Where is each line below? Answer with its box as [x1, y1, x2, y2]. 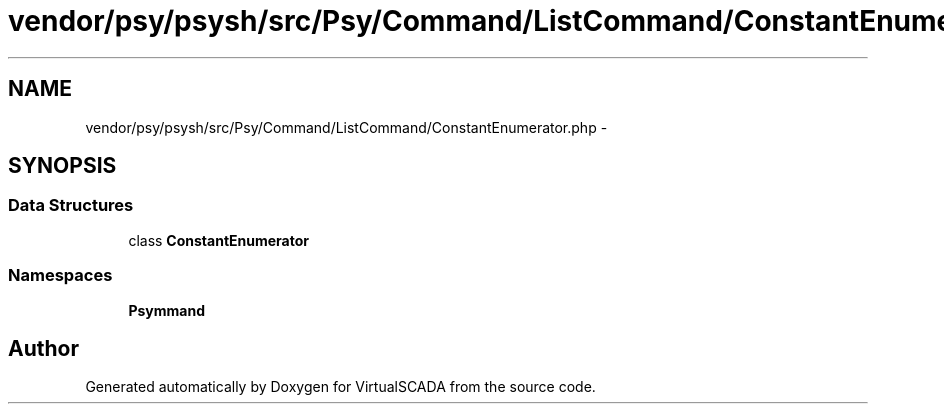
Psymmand [128, 301, 205, 319]
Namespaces [8, 265, 113, 286]
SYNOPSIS [8, 153, 117, 179]
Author [8, 335, 79, 361]
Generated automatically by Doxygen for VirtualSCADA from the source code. [85, 378, 596, 396]
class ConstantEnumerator [128, 231, 310, 249]
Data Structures [8, 195, 134, 216]
